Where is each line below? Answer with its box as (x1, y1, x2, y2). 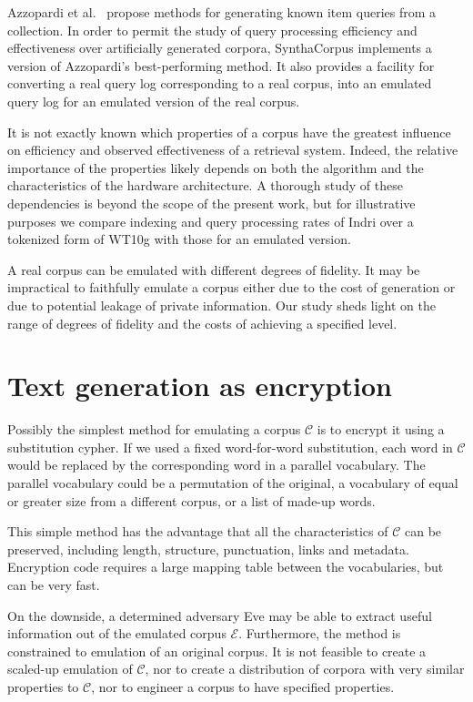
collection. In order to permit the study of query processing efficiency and (7, 20, 418, 39)
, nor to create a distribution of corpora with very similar (145, 659, 465, 678)
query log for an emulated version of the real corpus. (7, 91, 300, 110)
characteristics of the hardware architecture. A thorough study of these (7, 176, 403, 195)
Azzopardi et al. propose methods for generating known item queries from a (7, 3, 437, 21)
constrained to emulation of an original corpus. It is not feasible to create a (7, 641, 427, 660)
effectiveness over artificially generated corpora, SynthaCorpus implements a (7, 38, 432, 57)
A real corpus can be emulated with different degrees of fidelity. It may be (7, 259, 420, 279)
